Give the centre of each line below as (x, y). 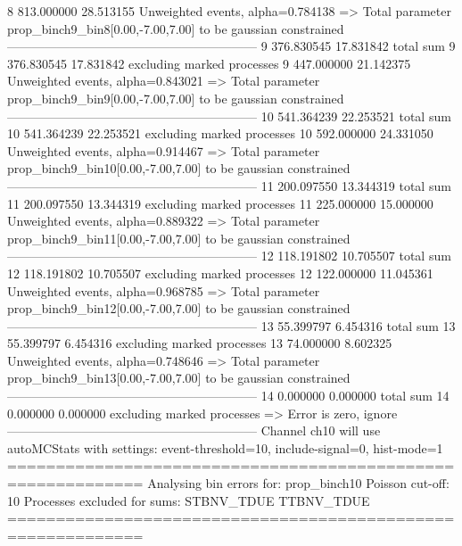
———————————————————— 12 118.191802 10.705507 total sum (229, 256)
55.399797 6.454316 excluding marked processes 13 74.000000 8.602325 (200, 343)
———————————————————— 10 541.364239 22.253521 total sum (229, 116)
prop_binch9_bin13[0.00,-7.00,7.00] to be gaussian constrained (179, 378)
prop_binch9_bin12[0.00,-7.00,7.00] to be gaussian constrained (179, 308)
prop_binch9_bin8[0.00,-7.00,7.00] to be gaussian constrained (176, 28)
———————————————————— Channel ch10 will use (194, 430)
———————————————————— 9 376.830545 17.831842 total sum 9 (231, 46)
